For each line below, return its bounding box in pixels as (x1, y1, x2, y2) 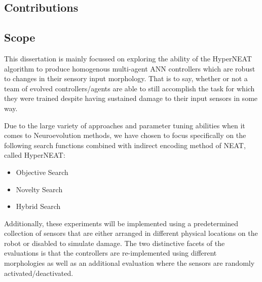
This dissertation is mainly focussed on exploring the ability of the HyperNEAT (4, 53, 252, 63)
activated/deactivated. (4, 267, 73, 278)
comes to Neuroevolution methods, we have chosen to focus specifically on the (4, 130, 246, 140)
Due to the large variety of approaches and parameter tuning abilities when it (4, 120, 245, 130)
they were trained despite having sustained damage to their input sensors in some (4, 93, 258, 103)
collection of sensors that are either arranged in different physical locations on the (4, 228, 258, 238)
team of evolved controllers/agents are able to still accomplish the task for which (4, 83, 255, 93)
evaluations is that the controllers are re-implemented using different (4, 248, 217, 258)
